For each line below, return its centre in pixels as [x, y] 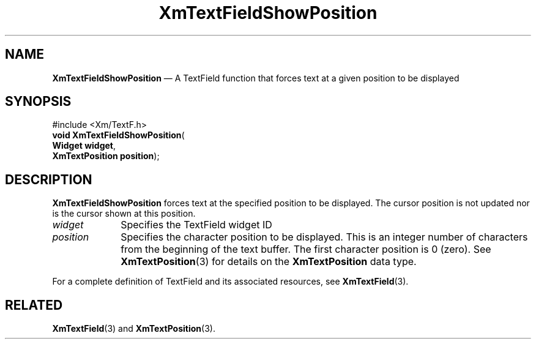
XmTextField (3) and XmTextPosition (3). [134, 329]
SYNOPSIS [38, 102]
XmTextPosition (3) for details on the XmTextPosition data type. [269, 262]
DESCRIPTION [49, 179]
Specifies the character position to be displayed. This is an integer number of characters [324, 237]
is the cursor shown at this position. [124, 214]
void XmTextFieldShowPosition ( [118, 135]
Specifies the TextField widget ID [196, 225]
